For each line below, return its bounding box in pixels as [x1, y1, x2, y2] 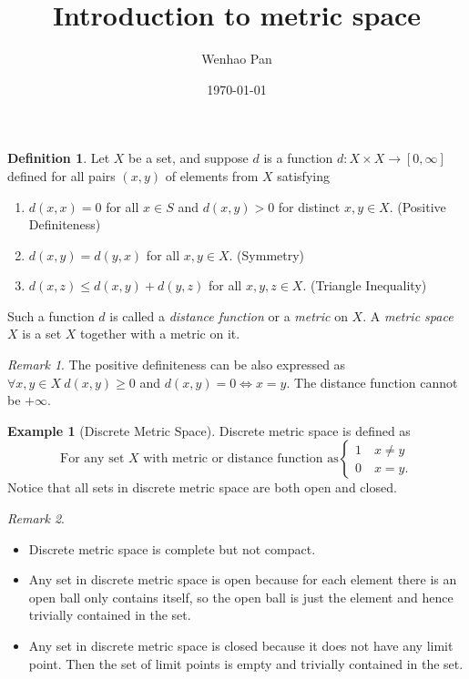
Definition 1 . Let [7, 148, 110, 167]
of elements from [165, 166, 259, 185]
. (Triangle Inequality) [302, 276, 427, 295]
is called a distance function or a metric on [109, 306, 348, 325]
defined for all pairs [7, 166, 116, 185]
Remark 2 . [7, 509, 65, 528]
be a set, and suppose [128, 148, 249, 167]
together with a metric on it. [80, 324, 240, 343]
